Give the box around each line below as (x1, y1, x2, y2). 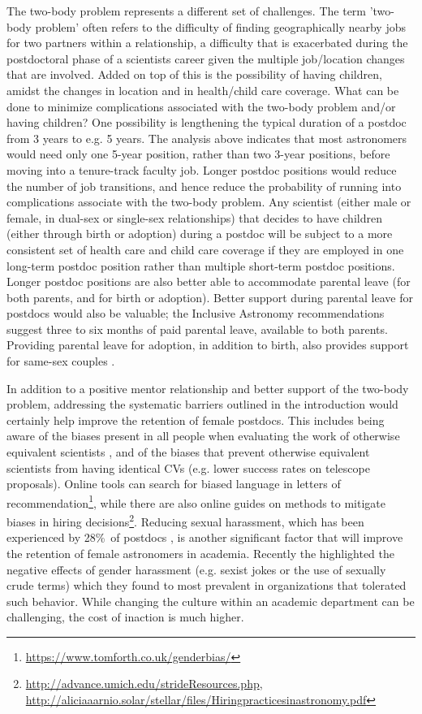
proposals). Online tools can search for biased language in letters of (6, 475, 341, 492)
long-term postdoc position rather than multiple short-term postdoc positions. (6, 257, 395, 274)
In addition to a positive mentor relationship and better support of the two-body (6, 379, 409, 396)
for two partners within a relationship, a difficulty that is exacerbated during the (6, 34, 408, 51)
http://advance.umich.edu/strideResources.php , (25, 675, 263, 692)
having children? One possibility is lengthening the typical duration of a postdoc (6, 114, 407, 131)
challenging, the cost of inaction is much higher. (6, 608, 244, 625)
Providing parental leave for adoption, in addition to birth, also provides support (6, 336, 409, 353)
